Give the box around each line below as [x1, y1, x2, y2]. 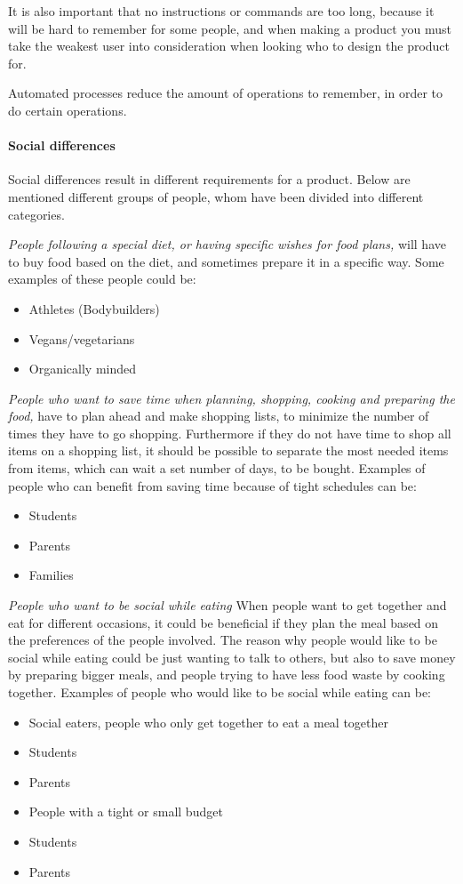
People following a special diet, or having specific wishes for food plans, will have [8, 235, 446, 253]
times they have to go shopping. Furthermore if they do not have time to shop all [8, 423, 451, 442]
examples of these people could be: [8, 269, 196, 288]
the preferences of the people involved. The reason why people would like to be [8, 631, 437, 649]
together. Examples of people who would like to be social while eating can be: [8, 683, 431, 702]
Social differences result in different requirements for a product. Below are [8, 170, 411, 189]
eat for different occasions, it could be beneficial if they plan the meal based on [8, 613, 439, 631]
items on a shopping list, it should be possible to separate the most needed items [8, 441, 449, 460]
